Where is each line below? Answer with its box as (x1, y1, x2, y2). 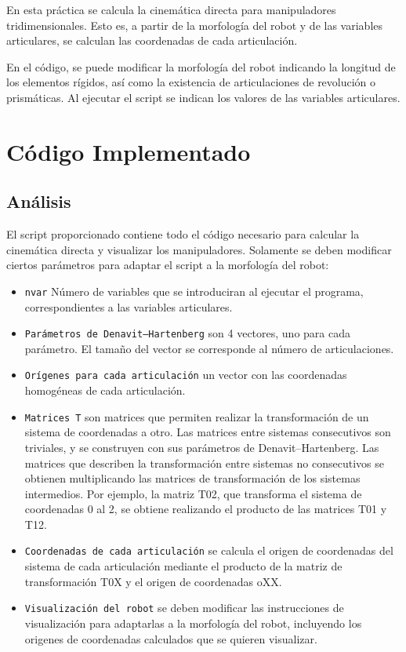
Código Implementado (6, 135, 251, 167)
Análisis (6, 189, 71, 213)
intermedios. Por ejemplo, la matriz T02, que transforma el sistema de (24, 485, 362, 501)
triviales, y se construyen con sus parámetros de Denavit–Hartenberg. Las (24, 439, 379, 455)
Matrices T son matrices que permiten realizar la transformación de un (24, 408, 369, 424)
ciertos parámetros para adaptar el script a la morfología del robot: (6, 257, 329, 273)
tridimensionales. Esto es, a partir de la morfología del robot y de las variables (6, 16, 383, 33)
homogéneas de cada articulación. (24, 382, 186, 399)
